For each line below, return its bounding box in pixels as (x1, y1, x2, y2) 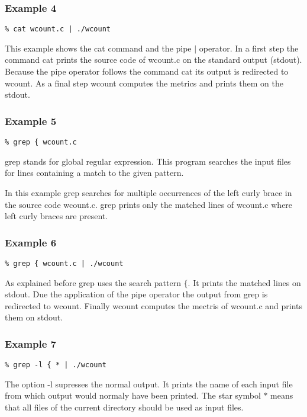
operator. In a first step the (199, 41, 299, 54)
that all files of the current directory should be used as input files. (5, 401, 244, 413)
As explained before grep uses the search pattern (5, 276, 181, 288)
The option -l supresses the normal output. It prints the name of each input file (5, 377, 293, 390)
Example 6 (5, 235, 57, 249)
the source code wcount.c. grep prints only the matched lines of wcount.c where (5, 198, 293, 210)
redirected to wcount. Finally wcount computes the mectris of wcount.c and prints (5, 299, 303, 312)
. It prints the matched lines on (188, 276, 301, 288)
